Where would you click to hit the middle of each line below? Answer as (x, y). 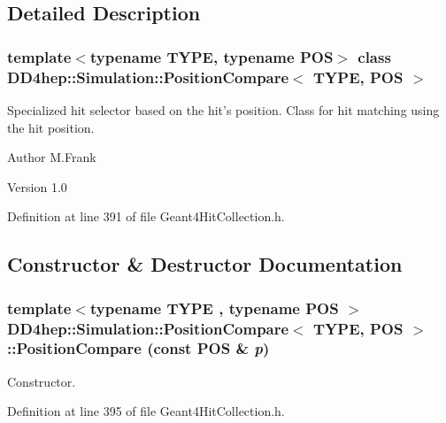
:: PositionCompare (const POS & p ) (138, 348)
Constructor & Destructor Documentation (205, 264)
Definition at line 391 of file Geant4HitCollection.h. (146, 216)
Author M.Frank (52, 157)
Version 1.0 (37, 186)
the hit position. (51, 127)
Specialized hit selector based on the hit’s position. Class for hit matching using (223, 109)
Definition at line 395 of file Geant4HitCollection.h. (146, 411)
